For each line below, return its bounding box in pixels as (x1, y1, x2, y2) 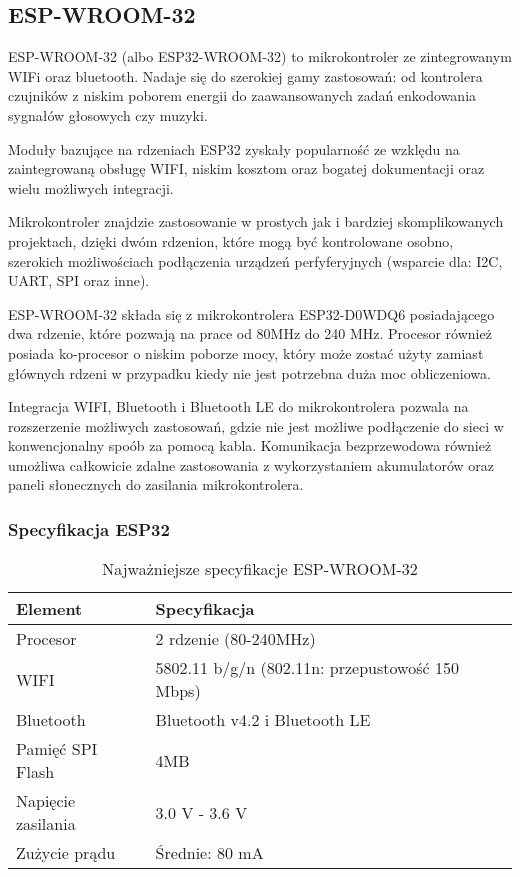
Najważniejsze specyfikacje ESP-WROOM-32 (102, 557, 418, 581)
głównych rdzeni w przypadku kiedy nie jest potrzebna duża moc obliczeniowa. (8, 362, 491, 383)
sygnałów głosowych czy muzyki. (8, 104, 208, 125)
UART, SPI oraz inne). (8, 270, 150, 291)
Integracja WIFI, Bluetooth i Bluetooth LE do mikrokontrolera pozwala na (8, 396, 469, 417)
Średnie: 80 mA (155, 841, 264, 865)
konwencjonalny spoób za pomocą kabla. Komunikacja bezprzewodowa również (8, 435, 492, 456)
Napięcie (16, 789, 76, 813)
